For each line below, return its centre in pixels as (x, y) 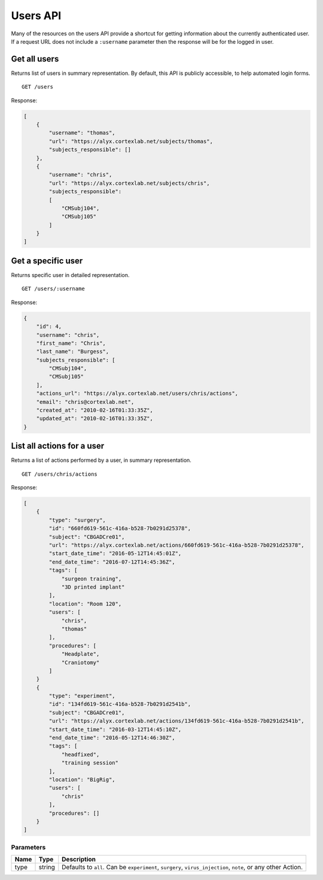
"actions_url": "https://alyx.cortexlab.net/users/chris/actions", (137, 394)
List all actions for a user (58, 446)
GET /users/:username (53, 289)
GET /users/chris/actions (60, 474)
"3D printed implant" (93, 587)
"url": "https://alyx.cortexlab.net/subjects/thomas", (131, 141)
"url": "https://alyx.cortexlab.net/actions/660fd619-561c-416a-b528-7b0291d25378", (176, 545)
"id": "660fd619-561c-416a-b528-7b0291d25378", (120, 529)
